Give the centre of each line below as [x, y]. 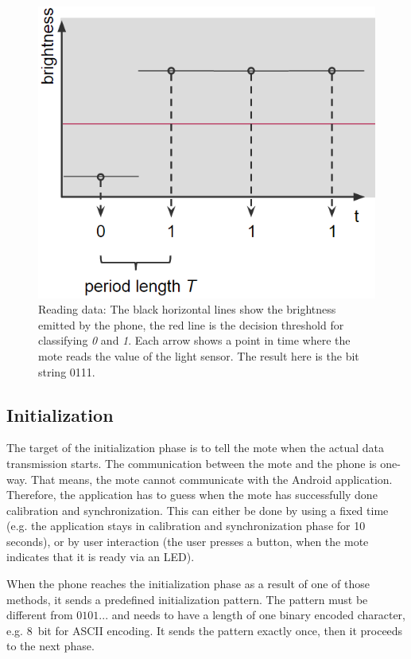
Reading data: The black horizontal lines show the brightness [187, 309]
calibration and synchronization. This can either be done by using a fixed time [198, 510]
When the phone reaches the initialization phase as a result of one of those [188, 584]
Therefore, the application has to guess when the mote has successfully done [192, 495]
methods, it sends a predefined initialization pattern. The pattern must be [187, 599]
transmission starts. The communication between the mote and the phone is [192, 463]
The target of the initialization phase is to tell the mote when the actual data [196, 448]
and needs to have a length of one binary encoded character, [258, 615]
